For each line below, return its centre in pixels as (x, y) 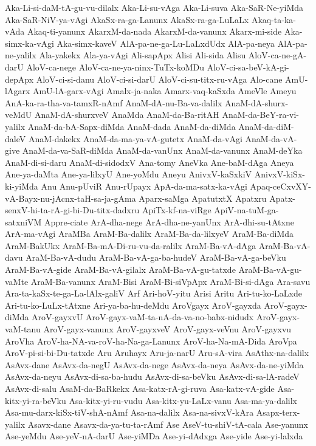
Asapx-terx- (278, 412)
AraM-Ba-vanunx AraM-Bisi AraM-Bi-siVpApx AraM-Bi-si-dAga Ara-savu (170, 281)
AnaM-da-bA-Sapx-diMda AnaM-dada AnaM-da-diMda (132, 126)
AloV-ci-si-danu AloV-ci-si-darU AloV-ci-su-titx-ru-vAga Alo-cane (159, 79)
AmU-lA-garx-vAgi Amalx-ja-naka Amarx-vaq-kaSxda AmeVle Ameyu (164, 91)
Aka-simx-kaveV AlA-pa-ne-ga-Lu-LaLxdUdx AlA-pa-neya (166, 43)
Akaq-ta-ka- (274, 19)
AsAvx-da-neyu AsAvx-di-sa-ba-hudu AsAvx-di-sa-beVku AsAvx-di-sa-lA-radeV (152, 376)
